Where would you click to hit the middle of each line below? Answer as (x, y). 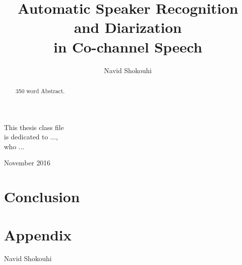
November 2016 (27, 163)
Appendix (38, 235)
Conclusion (42, 197)
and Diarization (128, 27)
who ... (14, 146)
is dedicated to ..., (31, 137)
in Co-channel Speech (128, 46)
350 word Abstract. (40, 91)
